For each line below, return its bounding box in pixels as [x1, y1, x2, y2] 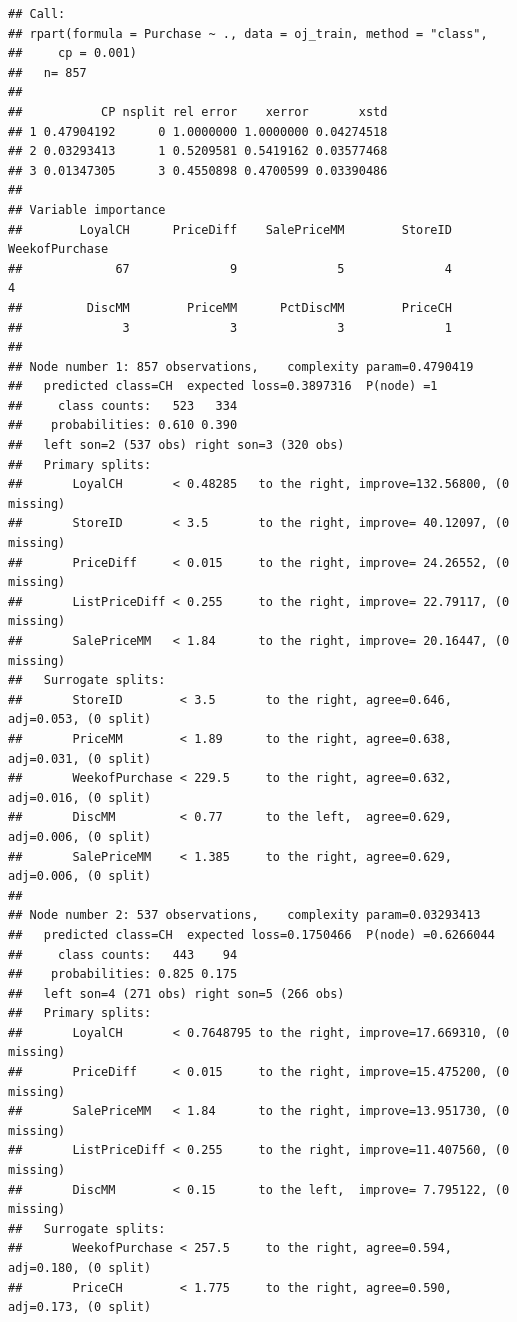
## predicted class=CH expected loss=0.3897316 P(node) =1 [8, 379, 438, 394]
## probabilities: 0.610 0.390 [8, 418, 238, 433]
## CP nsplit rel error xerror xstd [8, 104, 388, 119]
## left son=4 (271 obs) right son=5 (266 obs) [8, 986, 345, 1001]
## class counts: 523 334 [8, 398, 238, 413]
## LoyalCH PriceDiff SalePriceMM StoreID [8, 222, 452, 237]
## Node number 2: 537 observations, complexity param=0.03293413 [8, 908, 481, 923]
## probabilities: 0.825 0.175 [8, 967, 238, 982]
